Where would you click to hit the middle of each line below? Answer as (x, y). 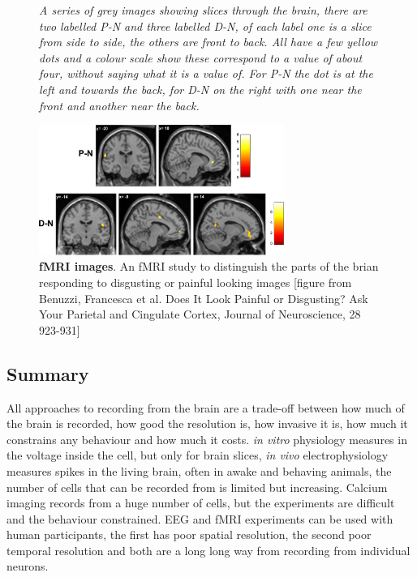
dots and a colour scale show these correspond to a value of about (201, 57)
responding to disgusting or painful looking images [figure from (196, 282)
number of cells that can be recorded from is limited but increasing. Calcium (197, 487)
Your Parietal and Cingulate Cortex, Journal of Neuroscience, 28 (200, 314)
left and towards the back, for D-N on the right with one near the (200, 89)
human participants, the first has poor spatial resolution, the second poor (189, 534)
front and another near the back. (119, 105)
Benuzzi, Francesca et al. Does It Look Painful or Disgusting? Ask (204, 298)
